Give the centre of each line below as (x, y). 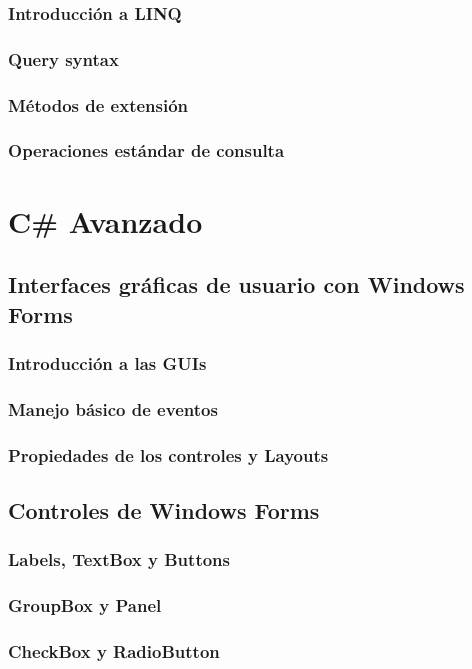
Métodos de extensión (98, 104)
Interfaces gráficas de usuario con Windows (236, 284)
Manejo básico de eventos (113, 408)
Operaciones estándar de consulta (146, 150)
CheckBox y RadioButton (114, 650)
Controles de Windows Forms (164, 509)
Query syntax (63, 58)
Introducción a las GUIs (107, 362)
